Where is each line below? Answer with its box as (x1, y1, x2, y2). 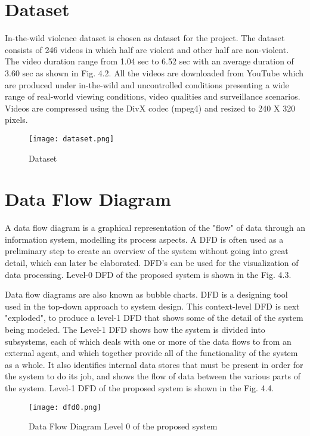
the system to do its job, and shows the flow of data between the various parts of (5, 370, 301, 382)
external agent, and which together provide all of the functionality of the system (5, 347, 298, 359)
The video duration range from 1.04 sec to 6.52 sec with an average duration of (5, 55, 294, 67)
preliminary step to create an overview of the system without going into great (5, 245, 289, 257)
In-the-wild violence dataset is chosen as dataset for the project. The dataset (5, 32, 285, 44)
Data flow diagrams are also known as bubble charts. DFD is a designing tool (5, 288, 288, 301)
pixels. (5, 113, 28, 126)
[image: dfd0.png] (29, 403, 101, 412)
